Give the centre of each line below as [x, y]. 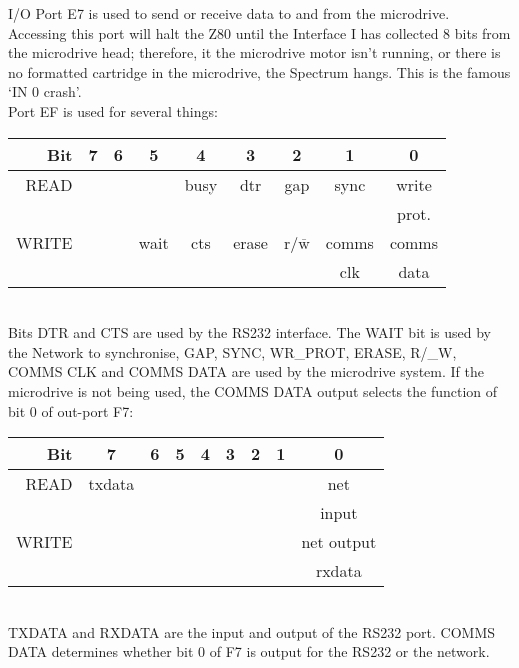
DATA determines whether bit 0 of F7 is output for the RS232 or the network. [249, 651]
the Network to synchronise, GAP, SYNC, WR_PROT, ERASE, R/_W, [232, 351]
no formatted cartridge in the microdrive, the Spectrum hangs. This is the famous [259, 71]
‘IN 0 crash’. [45, 91]
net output [339, 542]
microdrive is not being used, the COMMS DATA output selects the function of [253, 390]
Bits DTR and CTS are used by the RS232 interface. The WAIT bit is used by [249, 332]
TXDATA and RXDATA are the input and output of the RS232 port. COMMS [252, 631]
